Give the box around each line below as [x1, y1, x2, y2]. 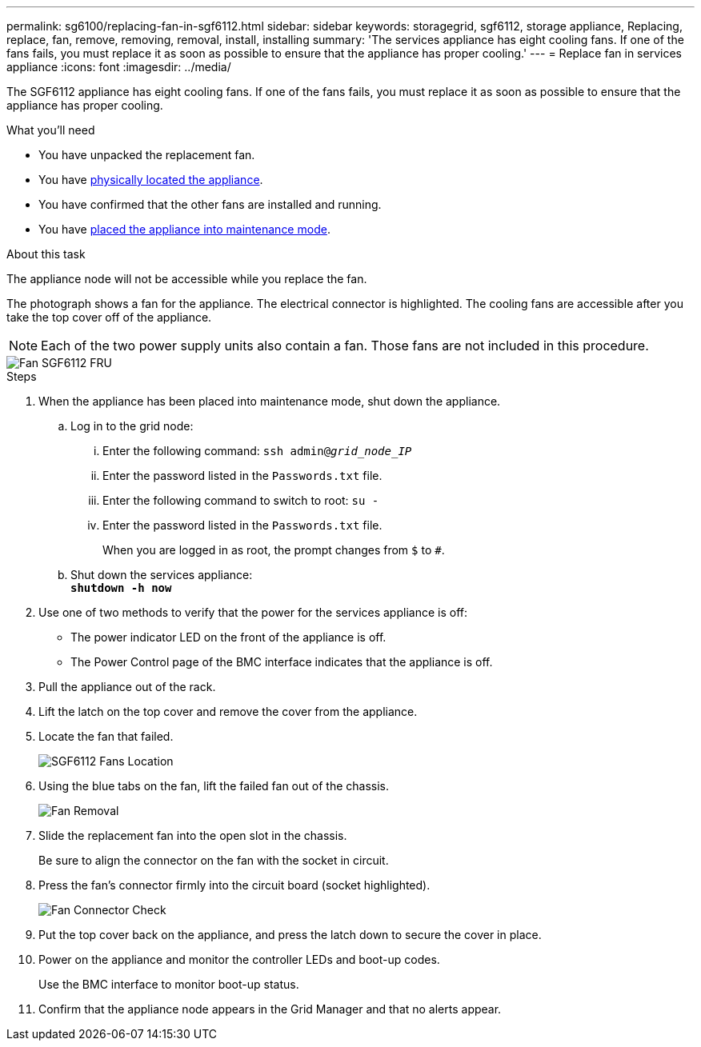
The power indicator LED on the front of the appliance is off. [70, 630, 387, 644]
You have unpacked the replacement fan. [38, 148, 255, 162]
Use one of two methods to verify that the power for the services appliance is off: [38, 605, 467, 619]
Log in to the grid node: [70, 419, 194, 433]
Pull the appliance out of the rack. [38, 680, 216, 693]
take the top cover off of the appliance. [6, 310, 212, 324]
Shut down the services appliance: [70, 568, 253, 581]
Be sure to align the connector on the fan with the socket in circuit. [38, 853, 389, 867]
